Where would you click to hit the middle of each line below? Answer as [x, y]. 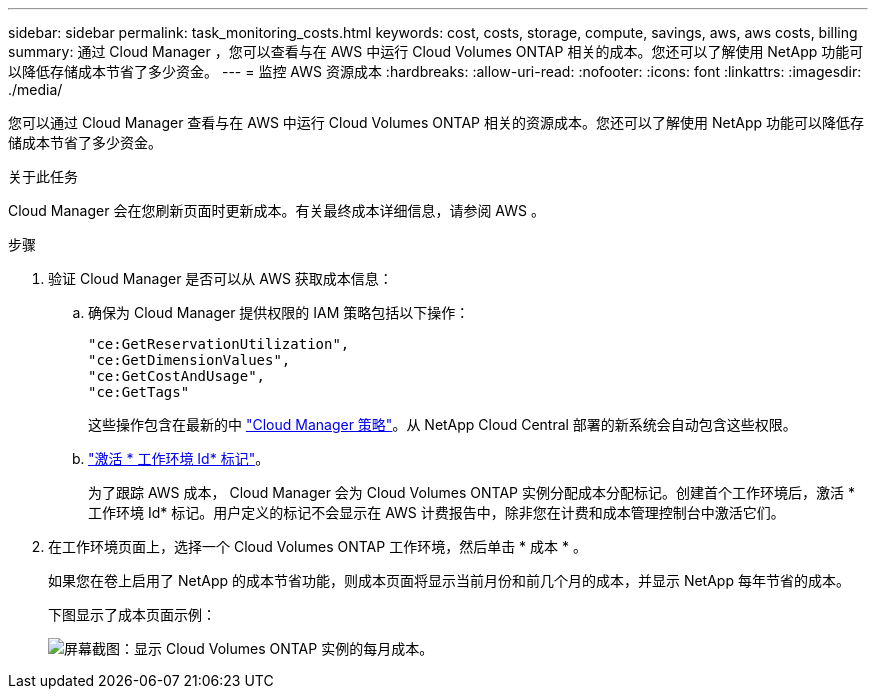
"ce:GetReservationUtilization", [219, 344]
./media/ [35, 89]
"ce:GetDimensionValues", [189, 360]
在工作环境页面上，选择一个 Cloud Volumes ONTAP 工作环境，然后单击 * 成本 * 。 [317, 546]
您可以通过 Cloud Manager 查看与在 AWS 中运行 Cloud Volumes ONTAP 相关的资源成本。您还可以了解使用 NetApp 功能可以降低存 [436, 122]
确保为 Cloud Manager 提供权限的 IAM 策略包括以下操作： [279, 312]
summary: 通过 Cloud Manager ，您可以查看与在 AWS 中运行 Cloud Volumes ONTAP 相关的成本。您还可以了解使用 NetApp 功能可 [436, 51]
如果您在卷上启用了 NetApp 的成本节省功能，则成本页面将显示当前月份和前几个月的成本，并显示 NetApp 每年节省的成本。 [449, 580]
